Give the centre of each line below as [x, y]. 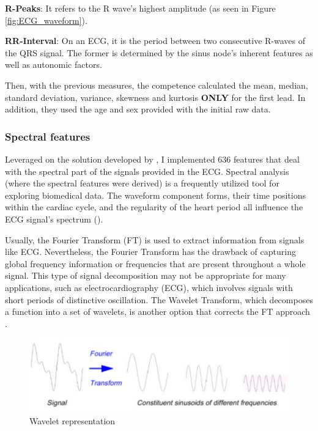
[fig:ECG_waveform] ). [46, 20]
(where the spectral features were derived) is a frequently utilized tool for [142, 183]
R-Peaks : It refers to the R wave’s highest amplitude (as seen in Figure [140, 8]
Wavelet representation [72, 420]
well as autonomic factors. [54, 64]
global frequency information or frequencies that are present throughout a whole [155, 263]
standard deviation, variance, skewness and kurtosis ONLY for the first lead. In [155, 97]
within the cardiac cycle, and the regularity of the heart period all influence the [154, 207]
